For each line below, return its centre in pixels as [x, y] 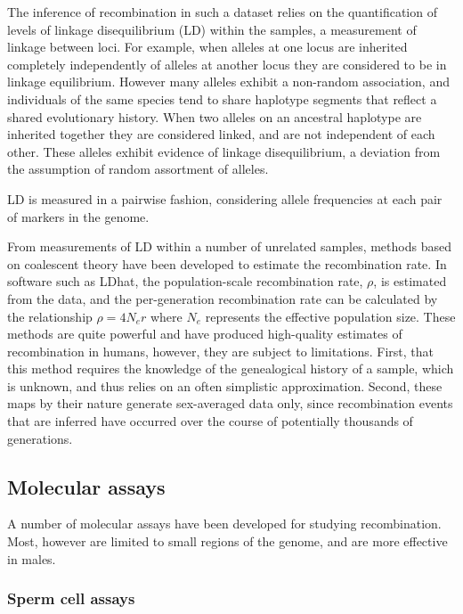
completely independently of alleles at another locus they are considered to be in [227, 64]
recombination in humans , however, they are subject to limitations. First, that [221, 351]
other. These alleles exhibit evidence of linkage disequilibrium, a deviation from [224, 151]
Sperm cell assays [71, 598]
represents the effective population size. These [330, 316]
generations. [40, 438]
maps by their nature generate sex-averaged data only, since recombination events [230, 403]
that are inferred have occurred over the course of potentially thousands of [210, 421]
